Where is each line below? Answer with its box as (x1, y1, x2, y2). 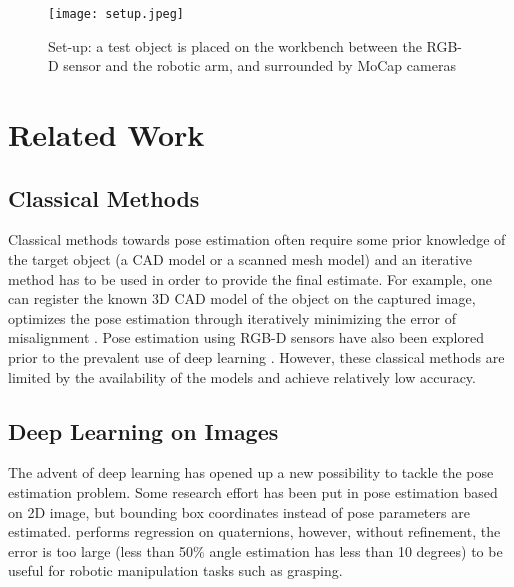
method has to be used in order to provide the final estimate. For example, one (8, 268, 492, 289)
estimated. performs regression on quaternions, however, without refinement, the (8, 521, 501, 542)
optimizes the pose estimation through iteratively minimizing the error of (8, 307, 457, 328)
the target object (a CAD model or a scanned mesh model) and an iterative (8, 249, 472, 270)
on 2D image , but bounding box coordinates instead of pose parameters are (8, 501, 470, 522)
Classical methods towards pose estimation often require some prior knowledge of (8, 229, 506, 250)
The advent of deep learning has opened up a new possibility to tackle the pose (8, 462, 494, 483)
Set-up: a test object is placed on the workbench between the (48, 35, 422, 56)
